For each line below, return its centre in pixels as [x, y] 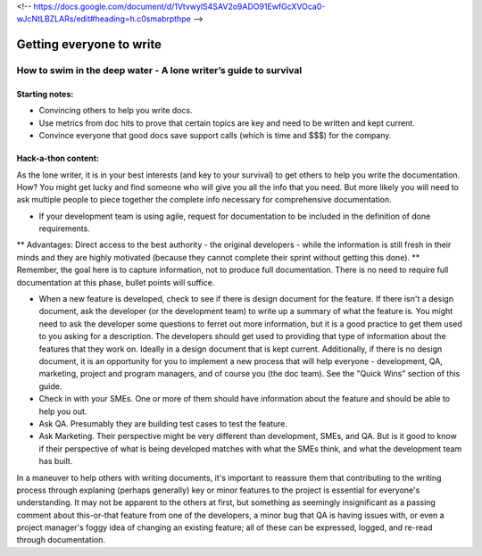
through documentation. [61, 540]
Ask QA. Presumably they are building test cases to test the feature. [163, 423]
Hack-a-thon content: [58, 158]
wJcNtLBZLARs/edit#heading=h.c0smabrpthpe [104, 19]
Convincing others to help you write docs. [116, 111]
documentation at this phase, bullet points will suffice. [116, 282]
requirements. [65, 228]
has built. [56, 461]
